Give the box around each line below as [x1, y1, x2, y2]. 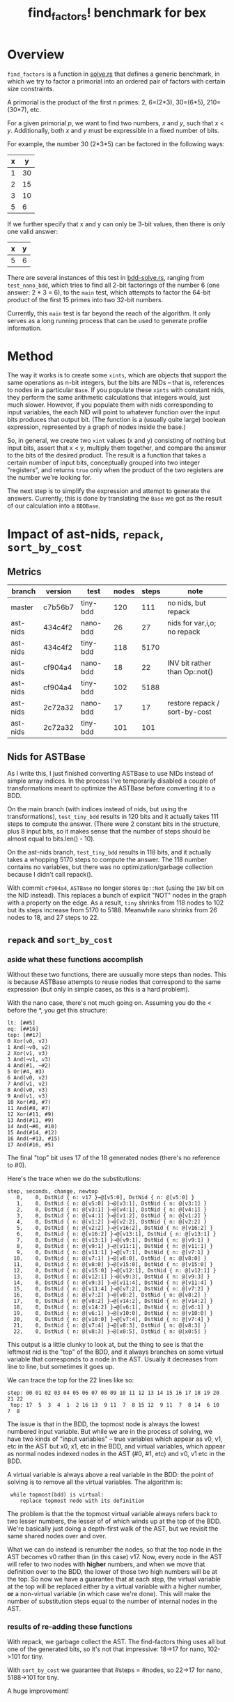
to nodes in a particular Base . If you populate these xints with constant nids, [7, 386, 225, 394]
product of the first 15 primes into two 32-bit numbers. [7, 295, 164, 304]
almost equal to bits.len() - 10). [7, 834, 95, 843]
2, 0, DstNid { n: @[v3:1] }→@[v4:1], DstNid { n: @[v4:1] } [16, 1206, 208, 1213]
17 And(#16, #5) [7, 1141, 54, 1148]
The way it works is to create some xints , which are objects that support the [7, 371, 227, 380]
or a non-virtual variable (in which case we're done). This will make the [7, 1589, 211, 1598]
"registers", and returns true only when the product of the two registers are [7, 466, 224, 474]
